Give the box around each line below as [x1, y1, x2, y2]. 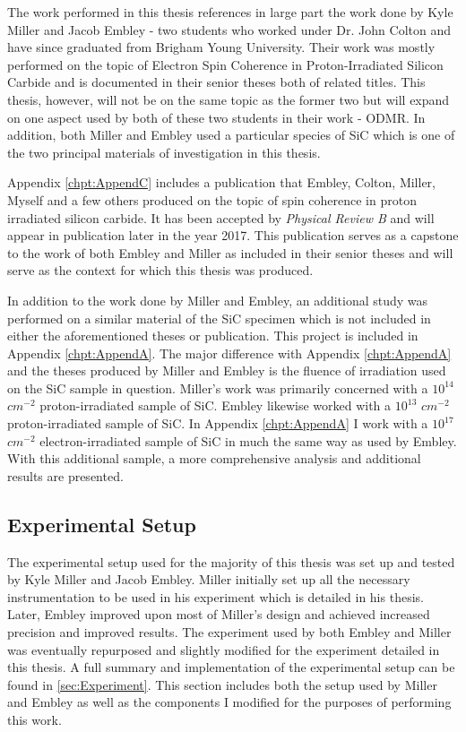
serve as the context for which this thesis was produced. [7, 261, 314, 280]
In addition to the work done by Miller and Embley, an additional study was [7, 290, 428, 309]
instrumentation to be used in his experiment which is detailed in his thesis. [7, 587, 424, 606]
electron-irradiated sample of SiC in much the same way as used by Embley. [39, 431, 457, 450]
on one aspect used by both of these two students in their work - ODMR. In [7, 108, 426, 126]
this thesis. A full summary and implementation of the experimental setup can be [7, 658, 455, 676]
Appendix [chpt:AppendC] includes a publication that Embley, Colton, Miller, [7, 173, 436, 192]
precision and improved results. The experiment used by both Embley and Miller [7, 623, 452, 642]
